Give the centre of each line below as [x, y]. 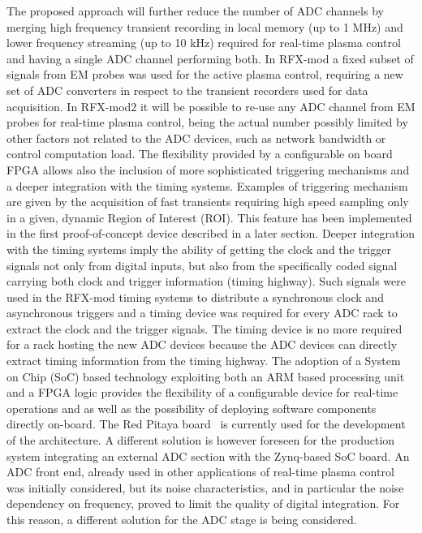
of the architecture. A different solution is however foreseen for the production [201, 440]
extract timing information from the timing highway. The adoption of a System [204, 361]
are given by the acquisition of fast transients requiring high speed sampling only [208, 202]
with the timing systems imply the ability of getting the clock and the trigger [199, 249]
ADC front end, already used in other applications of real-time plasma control [200, 472]
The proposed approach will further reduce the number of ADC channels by [195, 11]
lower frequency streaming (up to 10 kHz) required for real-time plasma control [204, 43]
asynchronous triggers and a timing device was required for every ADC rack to [202, 313]
